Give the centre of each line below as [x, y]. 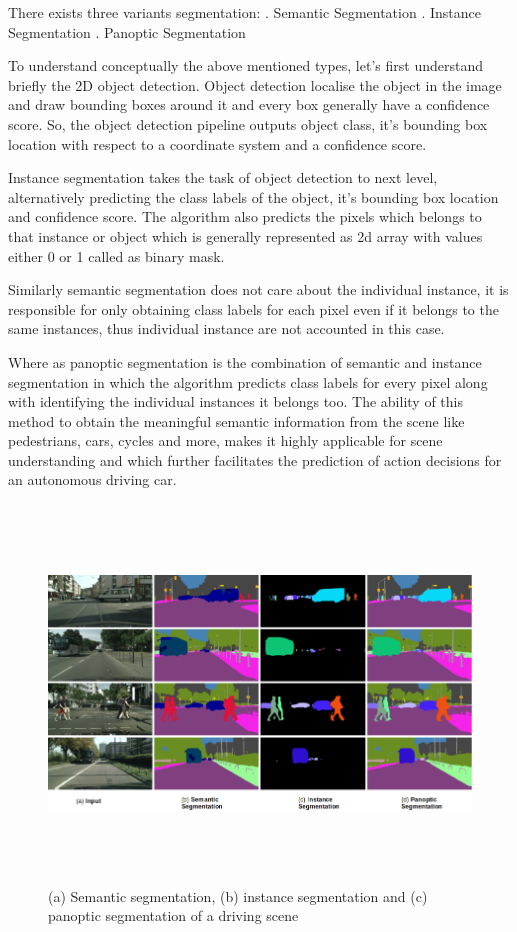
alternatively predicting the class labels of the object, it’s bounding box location [253, 196]
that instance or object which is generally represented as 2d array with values [245, 235]
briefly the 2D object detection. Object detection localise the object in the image [255, 84]
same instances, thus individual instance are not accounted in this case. [226, 328]
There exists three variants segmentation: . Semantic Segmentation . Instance [244, 12]
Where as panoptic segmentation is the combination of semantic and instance [245, 361]
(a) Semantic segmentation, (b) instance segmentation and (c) [238, 895]
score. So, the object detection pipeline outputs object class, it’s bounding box [248, 123]
